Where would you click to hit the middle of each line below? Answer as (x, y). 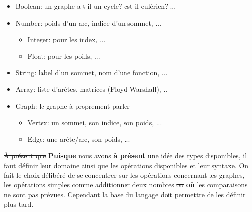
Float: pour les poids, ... (64, 56)
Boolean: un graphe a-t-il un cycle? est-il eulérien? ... (96, 6)
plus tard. (19, 204)
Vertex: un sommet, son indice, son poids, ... (95, 122)
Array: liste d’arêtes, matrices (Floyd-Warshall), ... (92, 89)
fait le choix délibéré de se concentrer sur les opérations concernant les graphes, (124, 175)
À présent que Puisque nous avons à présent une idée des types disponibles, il (126, 155)
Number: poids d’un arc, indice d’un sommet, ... (88, 22)
